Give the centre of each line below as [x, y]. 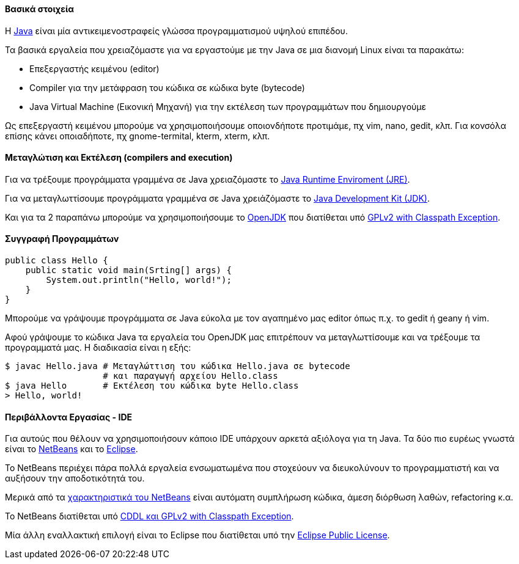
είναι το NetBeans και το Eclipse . [72, 449]
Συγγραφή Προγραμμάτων [62, 239]
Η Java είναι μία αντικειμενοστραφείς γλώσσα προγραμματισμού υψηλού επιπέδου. [176, 31]
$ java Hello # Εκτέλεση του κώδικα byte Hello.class [152, 386]
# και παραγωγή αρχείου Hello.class [190, 376]
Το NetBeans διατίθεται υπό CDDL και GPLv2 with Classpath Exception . [149, 516]
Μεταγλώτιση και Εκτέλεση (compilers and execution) [119, 158]
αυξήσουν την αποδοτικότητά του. [75, 478]
